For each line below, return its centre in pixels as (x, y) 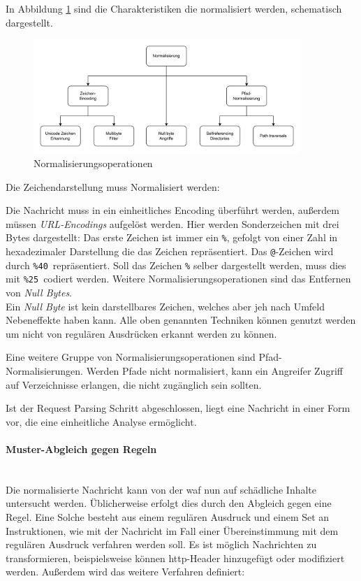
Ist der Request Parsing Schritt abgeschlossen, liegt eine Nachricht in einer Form (178, 408)
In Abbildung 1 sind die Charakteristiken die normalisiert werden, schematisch (174, 8)
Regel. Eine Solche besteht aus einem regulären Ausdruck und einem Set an (168, 516)
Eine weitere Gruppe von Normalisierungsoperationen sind (131, 357)
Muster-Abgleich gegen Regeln (81, 449)
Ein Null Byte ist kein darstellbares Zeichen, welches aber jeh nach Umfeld (165, 306)
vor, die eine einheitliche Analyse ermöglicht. (101, 421)
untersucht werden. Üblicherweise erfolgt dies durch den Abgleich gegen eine (169, 503)
